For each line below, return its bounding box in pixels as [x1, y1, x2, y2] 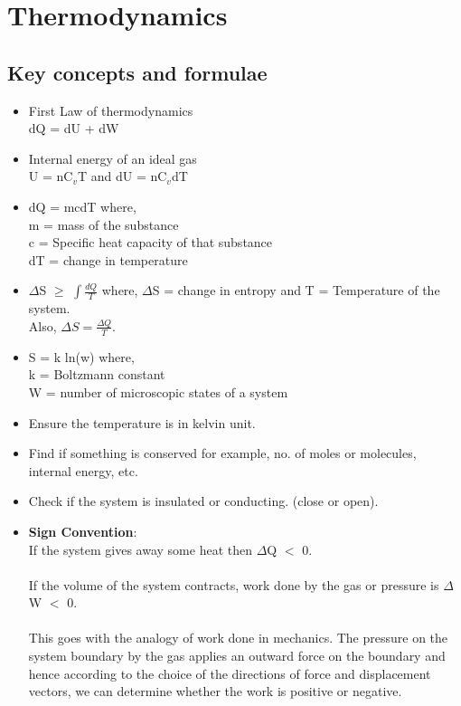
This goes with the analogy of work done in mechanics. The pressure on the [28, 628, 448, 647]
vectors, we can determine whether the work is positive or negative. [28, 682, 402, 701]
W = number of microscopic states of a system [28, 382, 288, 401]
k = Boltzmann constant [28, 365, 165, 384]
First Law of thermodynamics [28, 100, 193, 119]
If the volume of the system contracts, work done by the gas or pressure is [28, 575, 439, 594]
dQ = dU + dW [28, 119, 119, 138]
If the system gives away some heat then [28, 539, 252, 558]
